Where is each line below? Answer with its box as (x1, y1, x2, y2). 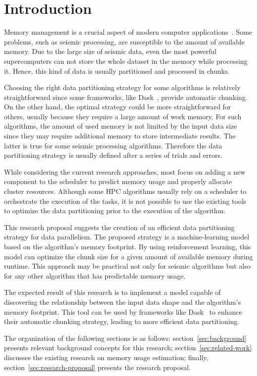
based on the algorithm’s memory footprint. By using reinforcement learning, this (4, 241, 251, 251)
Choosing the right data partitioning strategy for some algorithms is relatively (4, 82, 241, 93)
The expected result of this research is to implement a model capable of (4, 287, 221, 297)
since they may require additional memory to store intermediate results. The (4, 131, 236, 141)
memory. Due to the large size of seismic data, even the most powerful (4, 46, 216, 56)
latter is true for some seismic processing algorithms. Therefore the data (4, 140, 222, 150)
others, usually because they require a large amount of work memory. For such (4, 111, 242, 121)
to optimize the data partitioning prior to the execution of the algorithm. (4, 205, 226, 216)
